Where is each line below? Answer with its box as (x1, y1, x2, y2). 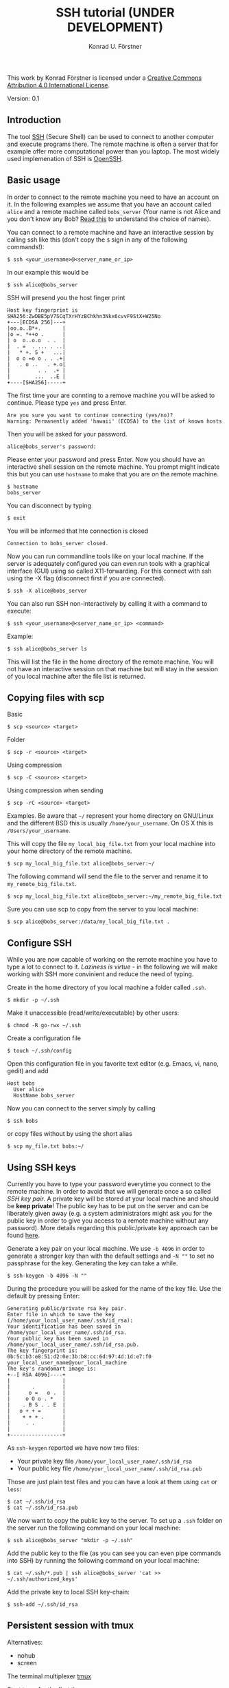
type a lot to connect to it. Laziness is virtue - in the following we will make (7, 962, 218, 971)
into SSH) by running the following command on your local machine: (7, 1557, 200, 1564)
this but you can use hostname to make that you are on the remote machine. (7, 470, 219, 478)
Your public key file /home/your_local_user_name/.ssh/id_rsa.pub (16, 1464, 202, 1473)
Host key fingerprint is (7, 306, 78, 314)
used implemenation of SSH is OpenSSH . (7, 154, 123, 162)
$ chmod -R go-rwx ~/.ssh (7, 1022, 81, 1029)
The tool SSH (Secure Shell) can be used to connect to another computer (7, 132, 214, 140)
